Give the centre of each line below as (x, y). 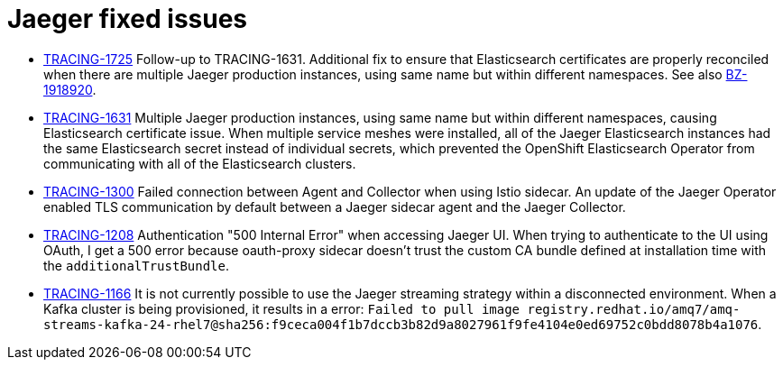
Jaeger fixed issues (128, 19)
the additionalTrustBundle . (137, 265)
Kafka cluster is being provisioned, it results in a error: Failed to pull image (282, 308)
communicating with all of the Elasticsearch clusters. (200, 163)
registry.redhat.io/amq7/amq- (634, 309)
